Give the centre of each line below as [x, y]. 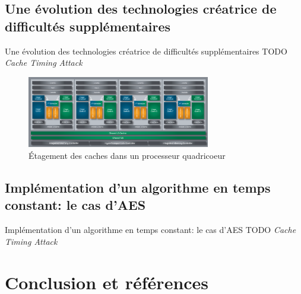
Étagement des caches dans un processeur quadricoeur [127, 156]
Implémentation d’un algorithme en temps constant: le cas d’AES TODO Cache [150, 230]
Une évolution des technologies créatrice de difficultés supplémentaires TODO [146, 51]
